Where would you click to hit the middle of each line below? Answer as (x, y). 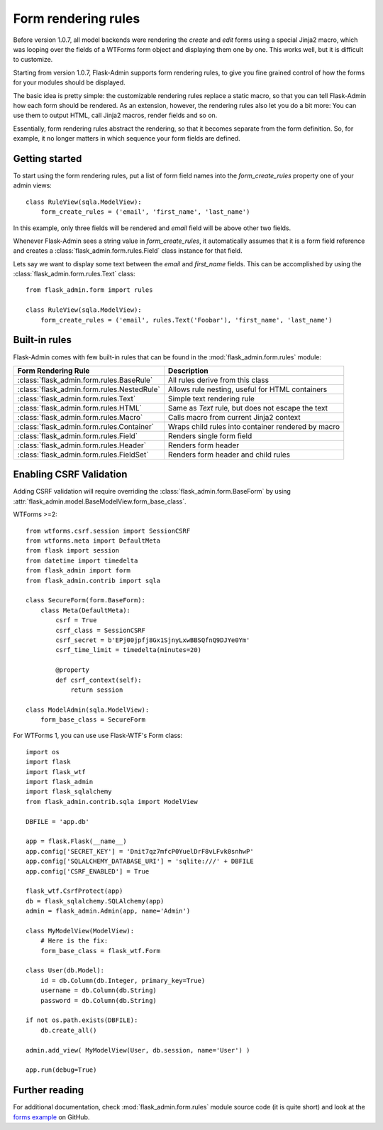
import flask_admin (60, 782)
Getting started (48, 159)
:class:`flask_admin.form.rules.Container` (85, 426)
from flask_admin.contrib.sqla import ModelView (112, 802)
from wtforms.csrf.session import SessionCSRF (108, 531)
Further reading (49, 1090)
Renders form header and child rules (229, 455)
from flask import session (73, 551)
